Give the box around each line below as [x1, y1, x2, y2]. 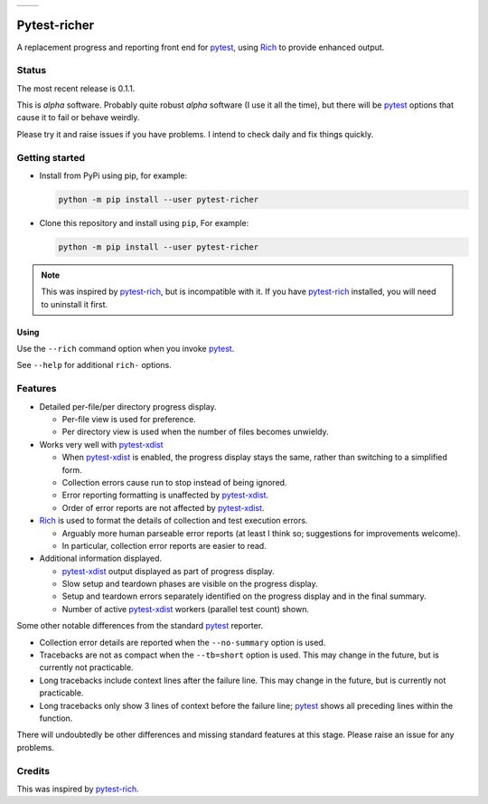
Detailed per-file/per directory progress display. [39, 401, 217, 411]
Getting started [16, 151, 86, 164]
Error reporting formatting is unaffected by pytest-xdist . [61, 489, 269, 501]
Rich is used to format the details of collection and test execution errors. [39, 516, 308, 526]
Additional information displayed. [39, 553, 163, 564]
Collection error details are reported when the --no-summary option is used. [39, 637, 326, 648]
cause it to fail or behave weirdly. [16, 112, 140, 123]
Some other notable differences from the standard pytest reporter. [16, 620, 264, 631]
